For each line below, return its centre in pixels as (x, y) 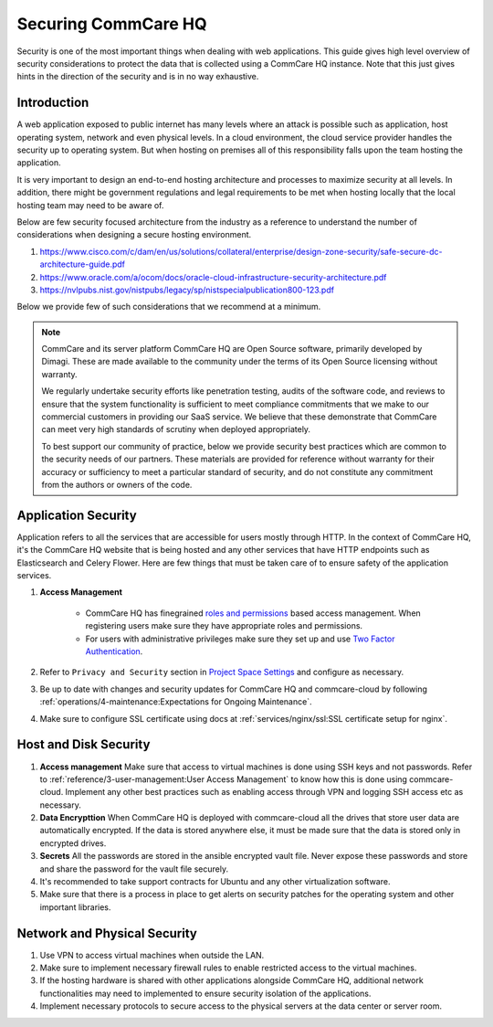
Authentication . (114, 651)
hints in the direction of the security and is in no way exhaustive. (138, 77)
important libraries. (75, 907)
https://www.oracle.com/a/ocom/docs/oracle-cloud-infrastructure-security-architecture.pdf (213, 277)
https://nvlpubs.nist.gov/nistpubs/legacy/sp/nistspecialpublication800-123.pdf (187, 290)
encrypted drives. (73, 843)
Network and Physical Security (107, 933)
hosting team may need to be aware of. (90, 205)
